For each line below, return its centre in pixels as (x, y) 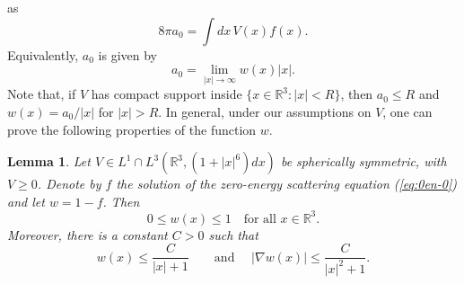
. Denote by (69, 184)
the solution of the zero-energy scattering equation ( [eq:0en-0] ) (286, 184)
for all (260, 219)
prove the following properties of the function (132, 129)
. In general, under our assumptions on (265, 111)
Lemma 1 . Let (49, 161)
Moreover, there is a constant (88, 234)
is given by (128, 54)
